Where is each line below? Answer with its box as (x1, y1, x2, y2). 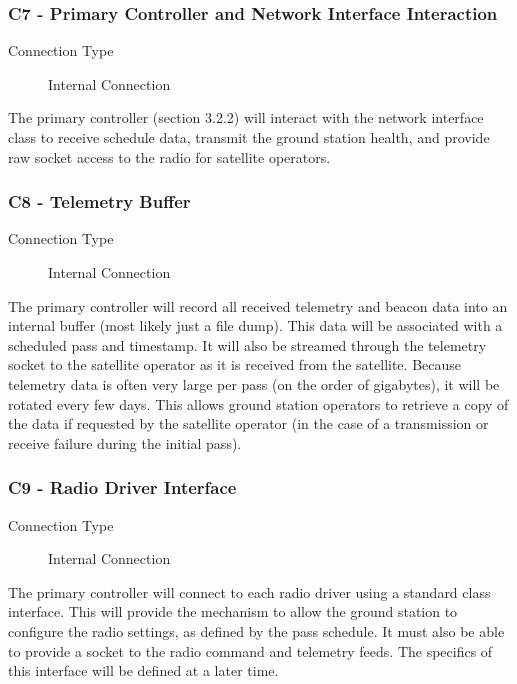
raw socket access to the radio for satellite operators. (8, 146, 331, 167)
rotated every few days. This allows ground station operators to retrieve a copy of (8, 393, 509, 414)
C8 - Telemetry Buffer (8, 189, 191, 214)
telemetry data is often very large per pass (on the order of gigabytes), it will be (8, 373, 500, 394)
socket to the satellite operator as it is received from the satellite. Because (8, 354, 461, 375)
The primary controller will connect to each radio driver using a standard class (8, 581, 491, 602)
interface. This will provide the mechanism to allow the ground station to (8, 601, 458, 622)
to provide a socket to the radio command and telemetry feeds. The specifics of (8, 640, 493, 661)
